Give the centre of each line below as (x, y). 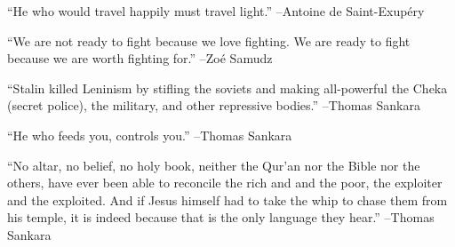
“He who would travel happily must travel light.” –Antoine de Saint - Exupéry (216, 11)
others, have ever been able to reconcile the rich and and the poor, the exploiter (225, 183)
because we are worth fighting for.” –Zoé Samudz (140, 58)
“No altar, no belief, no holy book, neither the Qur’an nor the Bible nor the (214, 165)
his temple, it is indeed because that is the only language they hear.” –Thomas (221, 217)
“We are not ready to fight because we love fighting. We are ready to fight (209, 40)
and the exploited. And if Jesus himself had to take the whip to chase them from (227, 199)
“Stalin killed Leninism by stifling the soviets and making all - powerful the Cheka (227, 88)
